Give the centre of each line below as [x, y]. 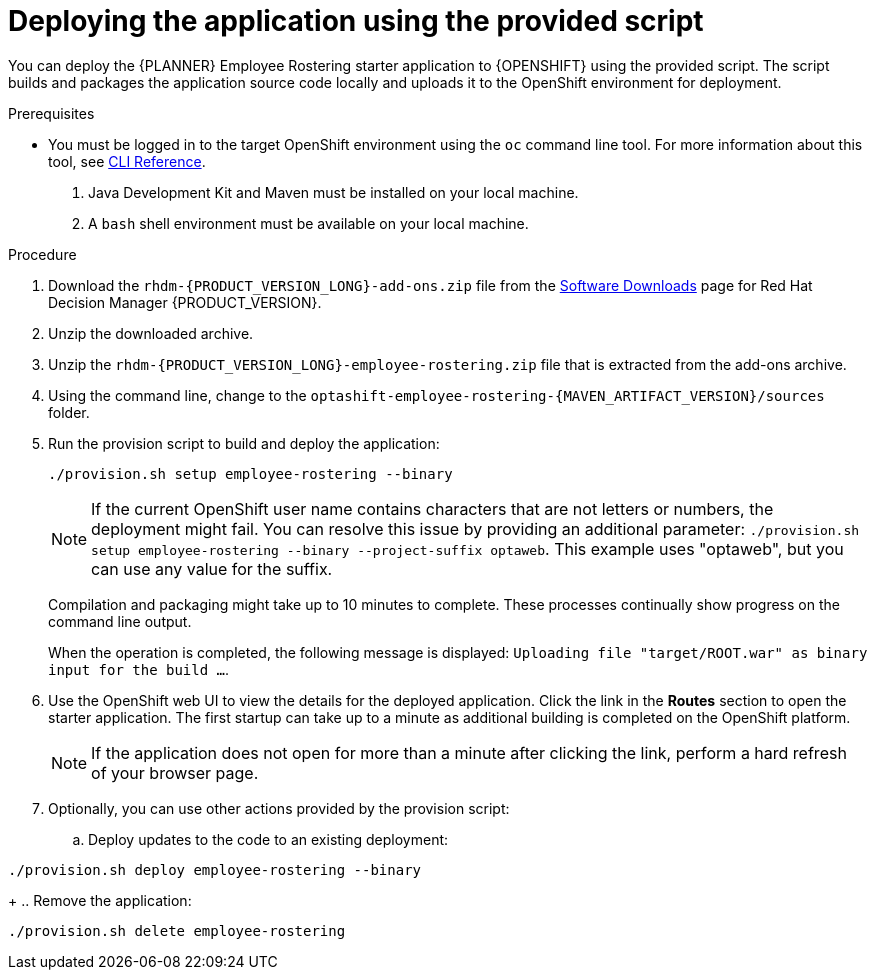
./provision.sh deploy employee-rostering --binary [215, 869]
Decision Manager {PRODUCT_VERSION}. [185, 302]
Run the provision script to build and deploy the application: [244, 443]
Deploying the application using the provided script [356, 21]
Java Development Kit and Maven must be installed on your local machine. [333, 192]
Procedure [42, 254]
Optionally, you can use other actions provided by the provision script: [279, 808]
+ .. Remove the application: [100, 900]
